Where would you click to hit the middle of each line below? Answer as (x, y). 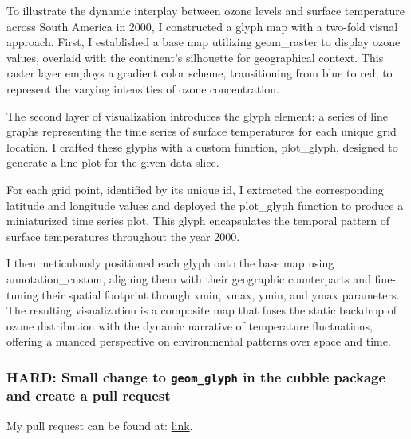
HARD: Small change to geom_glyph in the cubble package (196, 376)
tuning (22, 294)
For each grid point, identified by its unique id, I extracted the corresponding (195, 189)
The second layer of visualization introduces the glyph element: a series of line (198, 115)
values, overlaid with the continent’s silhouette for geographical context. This (195, 57)
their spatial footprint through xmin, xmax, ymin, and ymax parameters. (221, 294)
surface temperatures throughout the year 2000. (123, 236)
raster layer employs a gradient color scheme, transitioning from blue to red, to (200, 73)
